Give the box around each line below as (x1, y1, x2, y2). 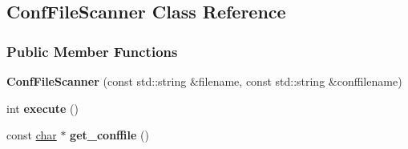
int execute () (6, 99, 79, 116)
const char (6, 127, 57, 143)
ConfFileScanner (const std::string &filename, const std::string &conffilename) (6, 73, 402, 89)
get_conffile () (70, 127, 149, 143)
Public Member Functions (6, 41, 178, 61)
